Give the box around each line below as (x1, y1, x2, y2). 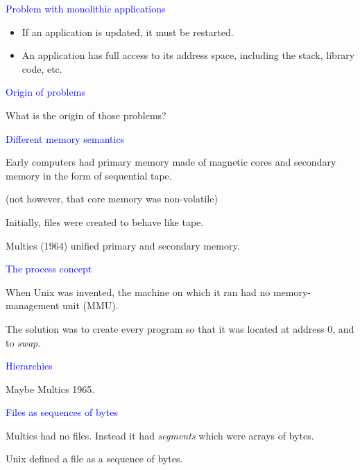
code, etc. (22, 61, 62, 76)
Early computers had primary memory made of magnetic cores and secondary (6, 155, 336, 169)
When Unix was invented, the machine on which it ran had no (6, 284, 271, 299)
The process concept (6, 261, 92, 276)
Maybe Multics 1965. (6, 381, 95, 396)
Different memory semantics (6, 131, 125, 146)
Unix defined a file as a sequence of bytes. (6, 451, 183, 466)
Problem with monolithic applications (6, 1, 166, 15)
